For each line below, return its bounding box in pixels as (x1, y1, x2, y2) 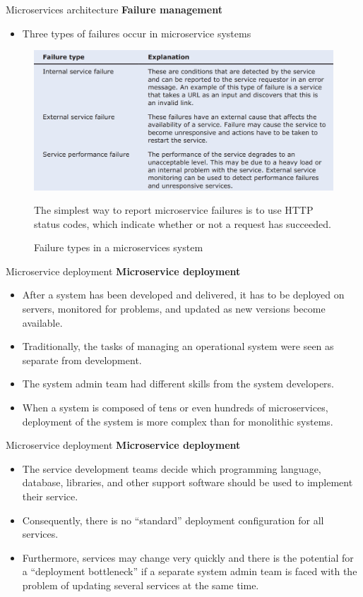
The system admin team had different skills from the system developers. (22, 376, 335, 391)
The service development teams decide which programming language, (22, 461, 321, 476)
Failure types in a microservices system (34, 240, 203, 255)
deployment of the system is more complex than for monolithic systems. (22, 414, 333, 428)
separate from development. (22, 352, 142, 367)
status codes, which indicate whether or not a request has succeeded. (34, 216, 331, 231)
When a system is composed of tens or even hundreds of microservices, (22, 400, 328, 415)
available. (22, 315, 63, 330)
